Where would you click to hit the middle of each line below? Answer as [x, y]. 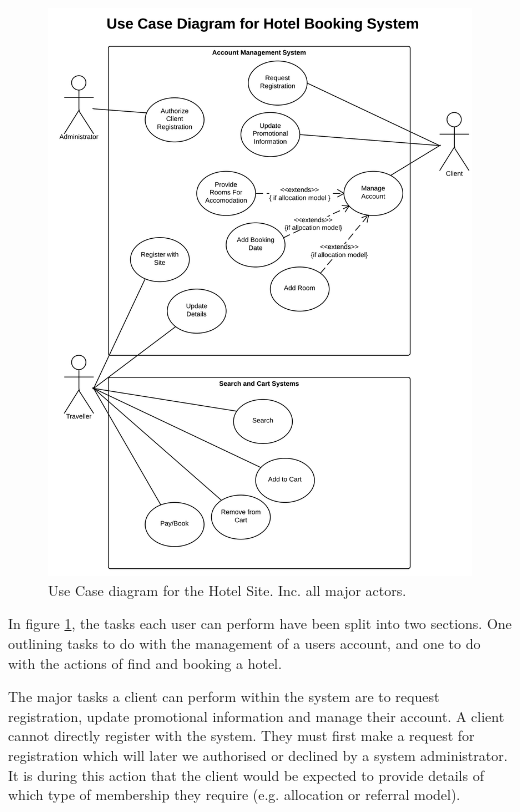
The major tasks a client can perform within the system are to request [224, 696]
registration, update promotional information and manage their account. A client [256, 715]
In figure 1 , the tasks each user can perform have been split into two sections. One [260, 623]
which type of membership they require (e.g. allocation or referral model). [234, 794]
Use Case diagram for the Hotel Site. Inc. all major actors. [227, 589]
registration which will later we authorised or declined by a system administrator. [258, 755]
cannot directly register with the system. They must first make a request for [241, 735]
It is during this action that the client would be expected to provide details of [246, 774]
